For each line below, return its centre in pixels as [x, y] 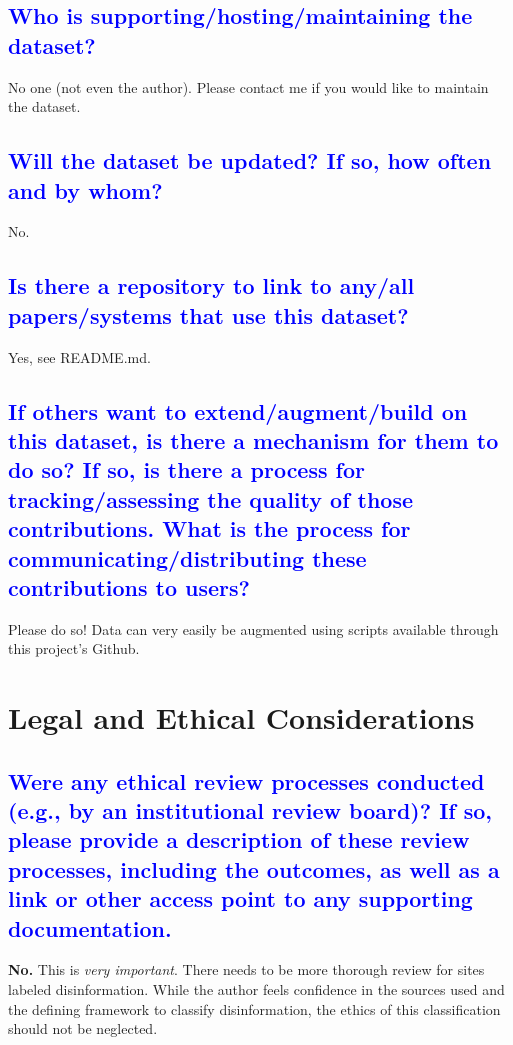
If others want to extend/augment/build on [238, 410]
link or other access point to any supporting [240, 898]
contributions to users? [129, 586]
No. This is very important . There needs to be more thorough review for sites [246, 969]
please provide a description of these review [239, 839]
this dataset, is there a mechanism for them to [253, 439]
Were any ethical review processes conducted [246, 780]
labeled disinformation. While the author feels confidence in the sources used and [256, 989]
